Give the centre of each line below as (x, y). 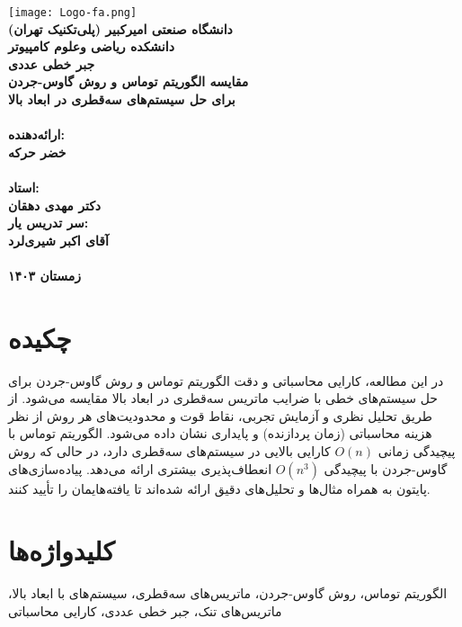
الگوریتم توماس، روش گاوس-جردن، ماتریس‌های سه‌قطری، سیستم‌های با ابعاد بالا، (228, 593)
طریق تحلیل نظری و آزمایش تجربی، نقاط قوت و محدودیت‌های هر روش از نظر (220, 415)
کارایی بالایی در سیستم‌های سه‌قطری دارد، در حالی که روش (169, 451)
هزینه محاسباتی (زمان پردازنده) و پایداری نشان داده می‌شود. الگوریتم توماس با (220, 433)
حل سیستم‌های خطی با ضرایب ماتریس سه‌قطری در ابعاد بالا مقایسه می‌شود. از (223, 398)
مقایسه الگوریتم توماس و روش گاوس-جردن (129, 81)
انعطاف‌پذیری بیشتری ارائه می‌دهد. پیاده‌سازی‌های (140, 468)
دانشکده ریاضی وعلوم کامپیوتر (91, 46)
